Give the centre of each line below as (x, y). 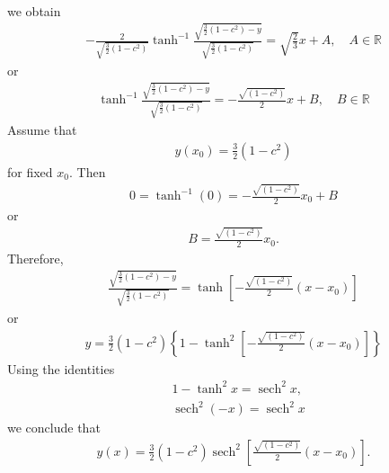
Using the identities (61, 368)
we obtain (34, 11)
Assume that (42, 130)
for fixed (30, 171)
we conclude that (54, 428)
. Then (87, 171)
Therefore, (35, 258)
